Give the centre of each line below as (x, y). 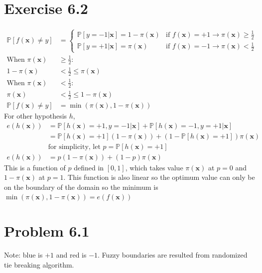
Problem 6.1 (47, 231)
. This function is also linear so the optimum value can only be (159, 177)
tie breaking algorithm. (39, 264)
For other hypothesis (36, 115)
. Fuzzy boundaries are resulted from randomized (173, 255)
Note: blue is (23, 255)
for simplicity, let (74, 147)
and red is (71, 255)
